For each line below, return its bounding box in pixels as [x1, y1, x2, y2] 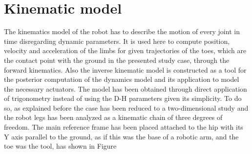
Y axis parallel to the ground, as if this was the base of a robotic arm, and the [4, 131, 239, 141]
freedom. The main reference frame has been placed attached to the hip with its [4, 122, 243, 132]
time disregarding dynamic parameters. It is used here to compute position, [4, 36, 230, 46]
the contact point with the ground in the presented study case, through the [4, 55, 230, 65]
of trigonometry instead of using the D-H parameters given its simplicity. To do [4, 93, 242, 103]
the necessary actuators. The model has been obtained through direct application [4, 83, 247, 94]
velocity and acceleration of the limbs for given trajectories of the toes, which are [4, 45, 247, 56]
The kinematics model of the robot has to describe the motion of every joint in [4, 26, 240, 37]
